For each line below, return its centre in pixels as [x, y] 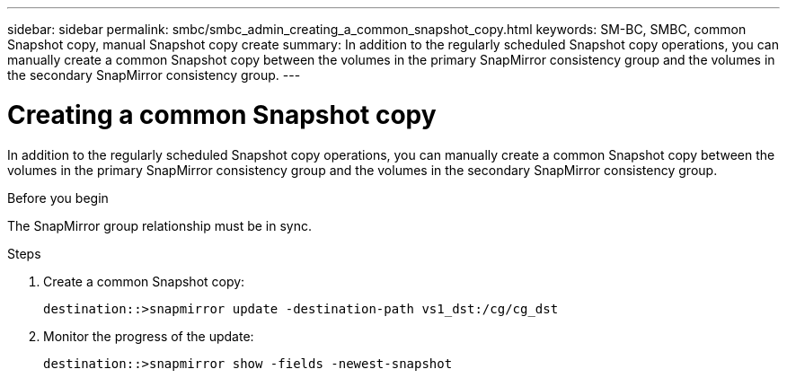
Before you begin [58, 198]
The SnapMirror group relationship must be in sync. [160, 225]
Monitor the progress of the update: [149, 336]
